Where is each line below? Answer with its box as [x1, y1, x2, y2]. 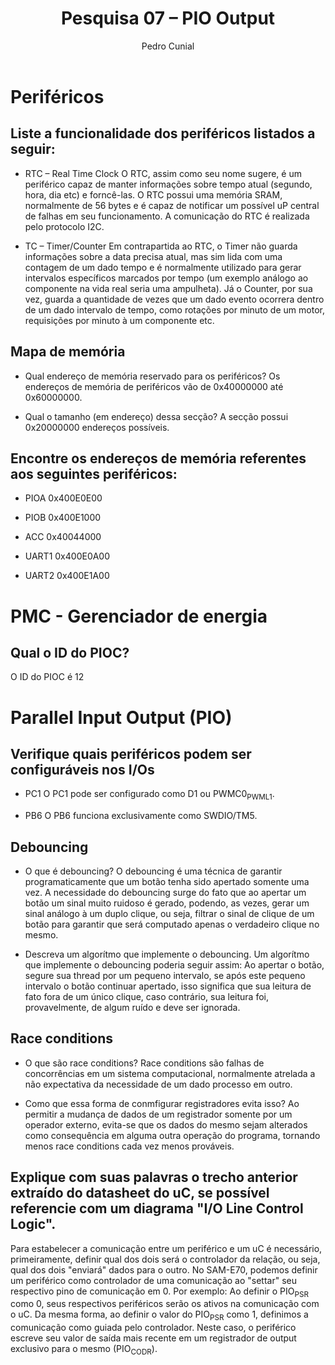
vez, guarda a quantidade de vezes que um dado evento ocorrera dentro [24, 293, 325, 305]
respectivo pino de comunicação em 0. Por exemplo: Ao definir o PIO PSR [10, 1285, 309, 1299]
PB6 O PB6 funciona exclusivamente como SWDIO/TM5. [24, 810, 258, 822]
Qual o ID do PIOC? [10, 644, 130, 661]
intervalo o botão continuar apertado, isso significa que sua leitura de [24, 980, 312, 992]
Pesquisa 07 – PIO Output [60, 7, 276, 30]
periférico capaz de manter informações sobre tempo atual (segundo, [24, 178, 313, 190]
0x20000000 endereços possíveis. [24, 421, 170, 433]
